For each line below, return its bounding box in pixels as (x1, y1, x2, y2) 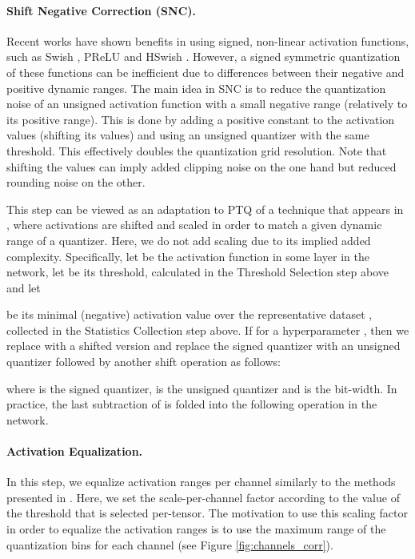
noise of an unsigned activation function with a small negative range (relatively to (6, 95, 408, 112)
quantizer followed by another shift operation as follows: (6, 353, 281, 370)
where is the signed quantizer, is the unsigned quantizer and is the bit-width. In (6, 380, 397, 396)
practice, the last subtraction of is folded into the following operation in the (6, 396, 377, 412)
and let (6, 279, 41, 296)
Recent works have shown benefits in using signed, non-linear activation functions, (6, 32, 409, 49)
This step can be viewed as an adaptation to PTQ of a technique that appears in (6, 200, 404, 217)
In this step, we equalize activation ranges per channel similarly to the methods (6, 473, 396, 490)
